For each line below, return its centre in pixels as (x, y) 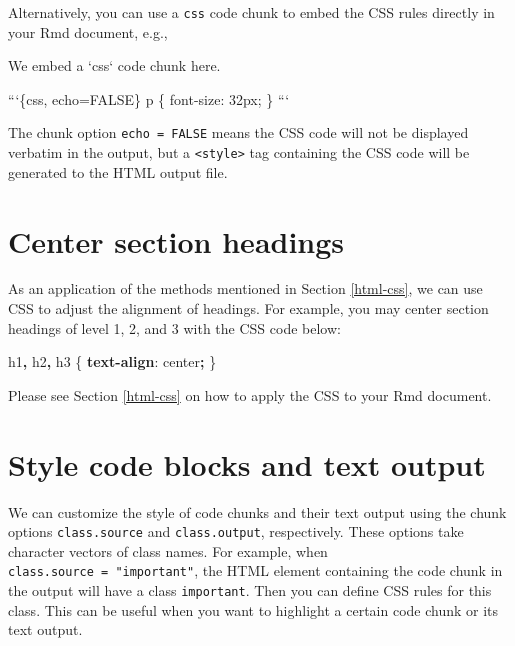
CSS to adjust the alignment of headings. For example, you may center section (248, 308)
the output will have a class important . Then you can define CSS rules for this (250, 590)
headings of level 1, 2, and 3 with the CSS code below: (174, 327)
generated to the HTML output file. (118, 171)
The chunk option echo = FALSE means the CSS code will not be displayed (238, 132)
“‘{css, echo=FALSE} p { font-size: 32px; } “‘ (149, 98)
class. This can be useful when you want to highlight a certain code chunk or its (253, 609)
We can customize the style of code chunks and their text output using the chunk (257, 511)
